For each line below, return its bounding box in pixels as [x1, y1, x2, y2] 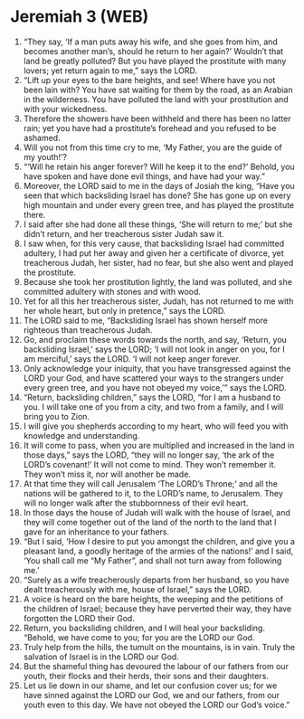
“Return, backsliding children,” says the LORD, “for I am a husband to [23, 392, 281, 402]
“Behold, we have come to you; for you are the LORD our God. [23, 631, 255, 643]
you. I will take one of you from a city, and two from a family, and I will [23, 401, 284, 412]
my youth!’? [23, 151, 67, 162]
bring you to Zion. [23, 411, 90, 421]
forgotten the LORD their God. [23, 612, 135, 623]
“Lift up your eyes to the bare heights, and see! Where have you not [23, 74, 276, 85]
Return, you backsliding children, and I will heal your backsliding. [23, 622, 266, 633]
